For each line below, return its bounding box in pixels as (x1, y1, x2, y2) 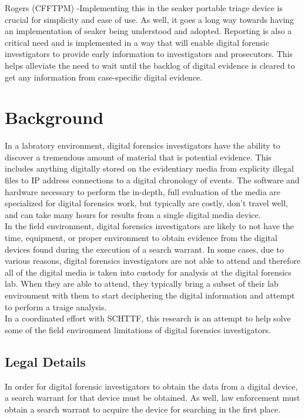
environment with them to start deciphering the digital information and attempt (5, 289, 295, 301)
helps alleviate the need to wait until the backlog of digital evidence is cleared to (5, 59, 295, 71)
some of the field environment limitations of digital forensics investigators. (5, 323, 271, 336)
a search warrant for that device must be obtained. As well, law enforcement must (5, 391, 300, 404)
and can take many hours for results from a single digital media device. (5, 208, 261, 220)
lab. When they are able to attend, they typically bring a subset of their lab (5, 277, 279, 290)
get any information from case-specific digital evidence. (5, 71, 203, 83)
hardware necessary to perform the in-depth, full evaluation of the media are (5, 185, 281, 197)
